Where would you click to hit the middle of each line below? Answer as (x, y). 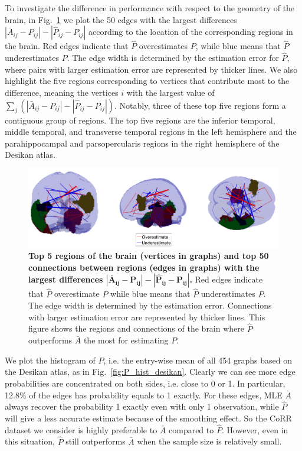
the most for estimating (126, 340)
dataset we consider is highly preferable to (81, 429)
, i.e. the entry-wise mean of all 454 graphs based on (198, 360)
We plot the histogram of (50, 360)
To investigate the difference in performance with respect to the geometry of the (150, 8)
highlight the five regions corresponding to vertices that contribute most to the (147, 81)
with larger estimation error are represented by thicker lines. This (147, 317)
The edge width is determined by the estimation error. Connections (150, 305)
